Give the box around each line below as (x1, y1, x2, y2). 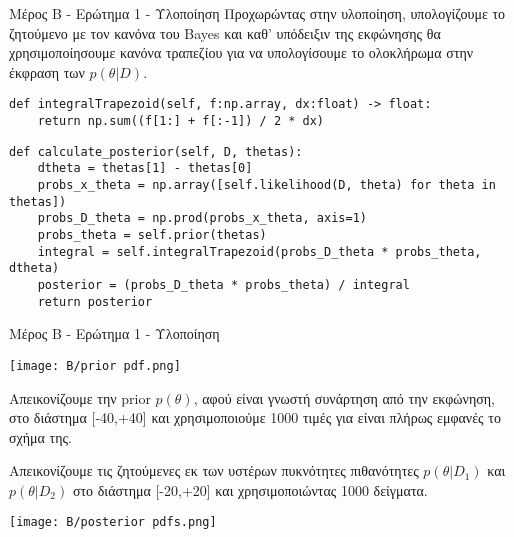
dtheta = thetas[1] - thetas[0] (37, 161, 253, 176)
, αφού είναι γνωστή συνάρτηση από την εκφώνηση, (193, 387, 495, 408)
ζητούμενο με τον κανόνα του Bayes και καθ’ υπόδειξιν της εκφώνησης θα (9, 22, 441, 43)
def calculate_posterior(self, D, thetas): (9, 144, 303, 159)
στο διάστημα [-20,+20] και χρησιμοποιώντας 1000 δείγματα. (72, 479, 428, 500)
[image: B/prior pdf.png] (9, 358, 181, 373)
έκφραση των (9, 61, 85, 82)
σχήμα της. (9, 426, 72, 447)
